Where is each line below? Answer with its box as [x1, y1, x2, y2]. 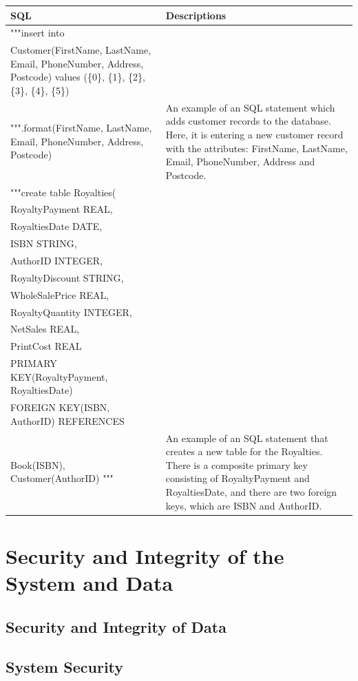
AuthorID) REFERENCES [10, 413, 125, 428]
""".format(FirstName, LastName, [10, 121, 152, 135]
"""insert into [10, 25, 65, 40]
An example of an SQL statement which [165, 100, 335, 114]
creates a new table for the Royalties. [165, 444, 323, 459]
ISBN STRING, [10, 236, 77, 251]
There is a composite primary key [165, 457, 308, 472]
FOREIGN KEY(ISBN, [10, 400, 110, 415]
